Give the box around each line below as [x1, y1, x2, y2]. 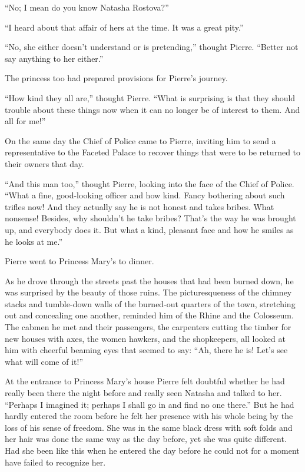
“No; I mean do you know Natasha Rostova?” [5, 1, 169, 13]
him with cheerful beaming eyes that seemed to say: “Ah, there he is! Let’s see [5, 344, 288, 356]
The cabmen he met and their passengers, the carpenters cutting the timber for [5, 321, 291, 333]
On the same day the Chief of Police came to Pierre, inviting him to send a [5, 134, 276, 147]
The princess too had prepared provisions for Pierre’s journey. [5, 72, 228, 84]
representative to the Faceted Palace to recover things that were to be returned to [5, 146, 301, 158]
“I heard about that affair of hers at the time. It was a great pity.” [5, 21, 244, 33]
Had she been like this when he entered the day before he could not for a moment [5, 444, 300, 456]
